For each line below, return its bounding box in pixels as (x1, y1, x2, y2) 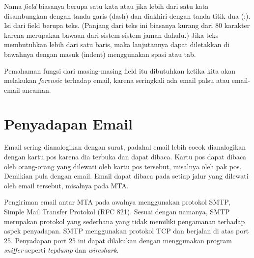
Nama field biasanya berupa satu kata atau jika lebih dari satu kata (4, 1, 209, 11)
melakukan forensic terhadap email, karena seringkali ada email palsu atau (4, 75, 230, 85)
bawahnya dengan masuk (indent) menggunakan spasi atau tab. (4, 49, 196, 59)
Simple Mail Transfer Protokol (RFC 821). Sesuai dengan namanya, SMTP (4, 206, 230, 217)
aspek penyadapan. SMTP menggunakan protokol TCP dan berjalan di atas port (4, 226, 249, 236)
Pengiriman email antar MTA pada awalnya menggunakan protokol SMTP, (4, 197, 230, 207)
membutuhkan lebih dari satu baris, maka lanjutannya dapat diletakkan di (4, 39, 229, 50)
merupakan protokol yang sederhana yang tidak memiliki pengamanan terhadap (4, 216, 245, 226)
